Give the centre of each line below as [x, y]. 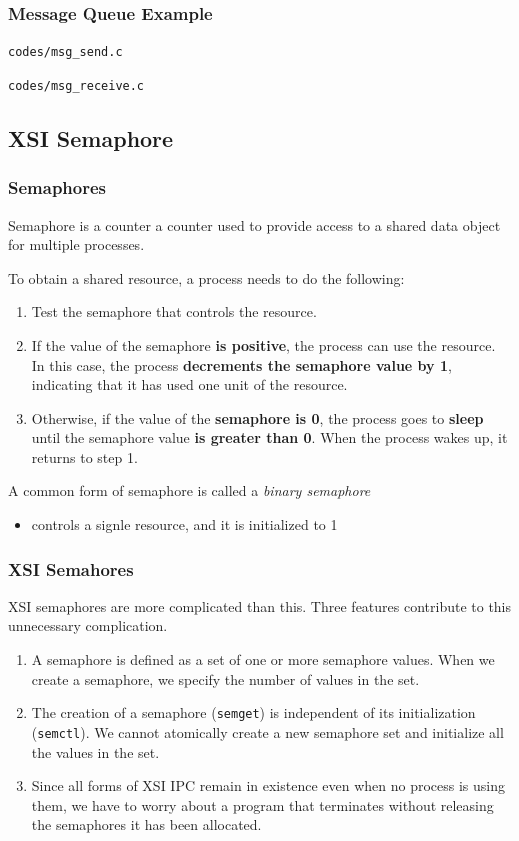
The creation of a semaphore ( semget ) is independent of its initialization [253, 712]
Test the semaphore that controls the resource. [174, 311]
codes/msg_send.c [65, 52]
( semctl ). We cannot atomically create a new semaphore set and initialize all [267, 731]
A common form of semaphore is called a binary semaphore [189, 490]
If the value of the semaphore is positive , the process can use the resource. [263, 344]
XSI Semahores [71, 568]
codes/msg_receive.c [76, 85]
